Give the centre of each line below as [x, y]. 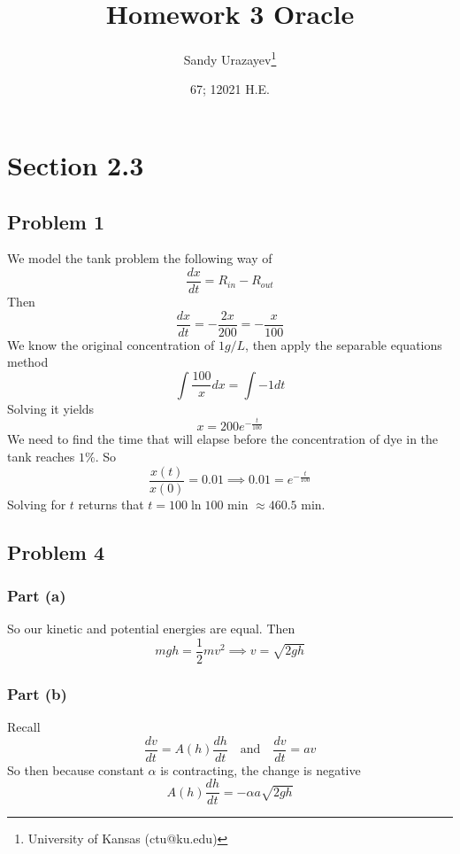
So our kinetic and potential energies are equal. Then [151, 629]
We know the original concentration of [111, 344]
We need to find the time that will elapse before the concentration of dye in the [223, 439]
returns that [111, 504]
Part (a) [37, 595]
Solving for [37, 504]
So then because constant [76, 769]
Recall [24, 727]
